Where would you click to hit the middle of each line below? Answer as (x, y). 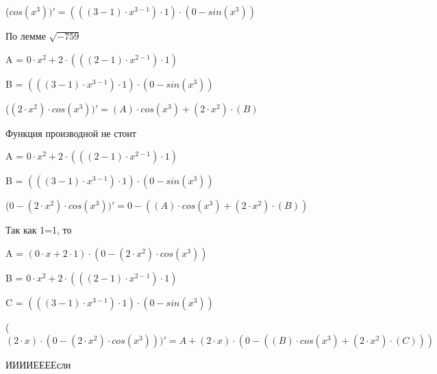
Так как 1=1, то (39, 230)
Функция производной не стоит (71, 133)
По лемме (26, 36)
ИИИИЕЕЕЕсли (38, 365)
